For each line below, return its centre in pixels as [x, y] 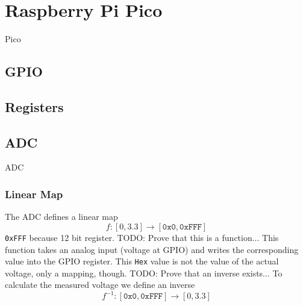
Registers [34, 106]
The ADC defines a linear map [61, 217]
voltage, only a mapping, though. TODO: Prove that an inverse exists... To [144, 273]
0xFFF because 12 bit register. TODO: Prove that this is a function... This [142, 237]
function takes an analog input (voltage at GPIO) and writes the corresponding [152, 249]
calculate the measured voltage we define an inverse [100, 285]
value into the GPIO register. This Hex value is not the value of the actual [142, 261]
